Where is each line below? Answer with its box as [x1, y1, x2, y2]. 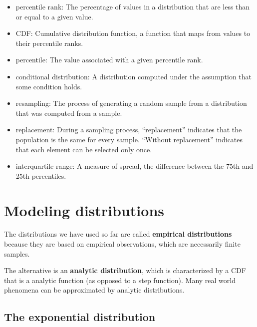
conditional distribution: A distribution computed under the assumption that [15, 71, 252, 81]
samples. [4, 248, 30, 259]
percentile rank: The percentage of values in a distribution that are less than [15, 1, 250, 11]
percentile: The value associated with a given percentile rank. [15, 54, 203, 65]
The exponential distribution [4, 309, 156, 325]
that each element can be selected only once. [15, 144, 152, 154]
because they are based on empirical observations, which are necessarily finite [4, 239, 241, 249]
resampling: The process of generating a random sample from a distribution [15, 98, 247, 108]
